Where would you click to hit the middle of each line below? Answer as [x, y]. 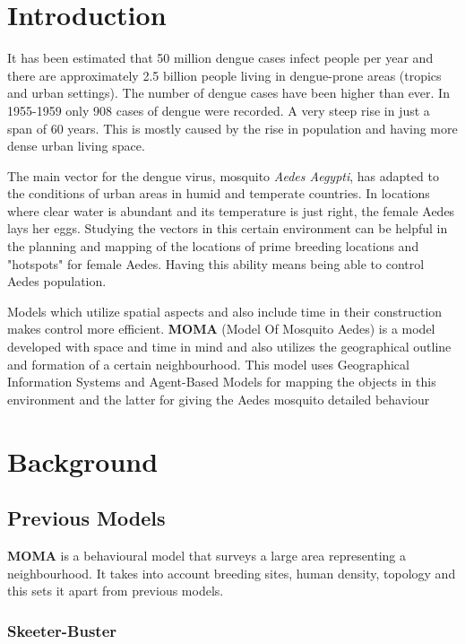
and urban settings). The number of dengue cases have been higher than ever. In [228, 93]
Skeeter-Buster [62, 630]
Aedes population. [57, 281]
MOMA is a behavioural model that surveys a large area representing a [207, 555]
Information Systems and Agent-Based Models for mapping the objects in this [222, 382]
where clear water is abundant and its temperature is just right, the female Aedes [231, 210]
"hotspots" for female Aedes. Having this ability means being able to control [216, 263]
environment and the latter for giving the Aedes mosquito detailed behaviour [219, 399]
